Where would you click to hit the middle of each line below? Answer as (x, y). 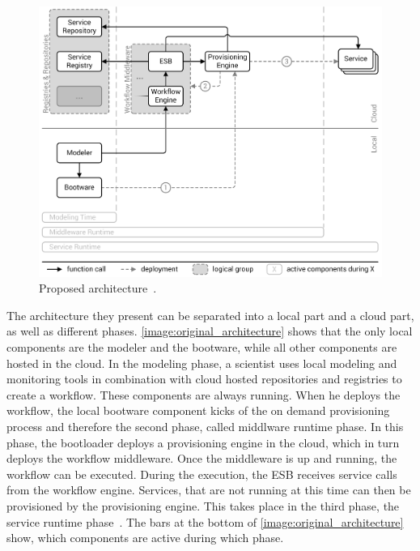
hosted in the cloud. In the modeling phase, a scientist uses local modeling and (202, 363)
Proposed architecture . (98, 288)
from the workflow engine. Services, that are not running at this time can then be (209, 490)
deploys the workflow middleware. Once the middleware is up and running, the (202, 458)
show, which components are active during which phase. (145, 538)
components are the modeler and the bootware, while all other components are (202, 347)
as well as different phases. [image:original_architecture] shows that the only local (210, 331)
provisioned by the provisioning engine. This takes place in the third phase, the (203, 505)
